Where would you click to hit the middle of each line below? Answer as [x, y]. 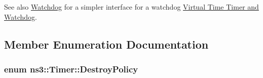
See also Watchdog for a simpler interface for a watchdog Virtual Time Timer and [131, 7]
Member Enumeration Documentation [106, 44]
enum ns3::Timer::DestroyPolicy [71, 69]
